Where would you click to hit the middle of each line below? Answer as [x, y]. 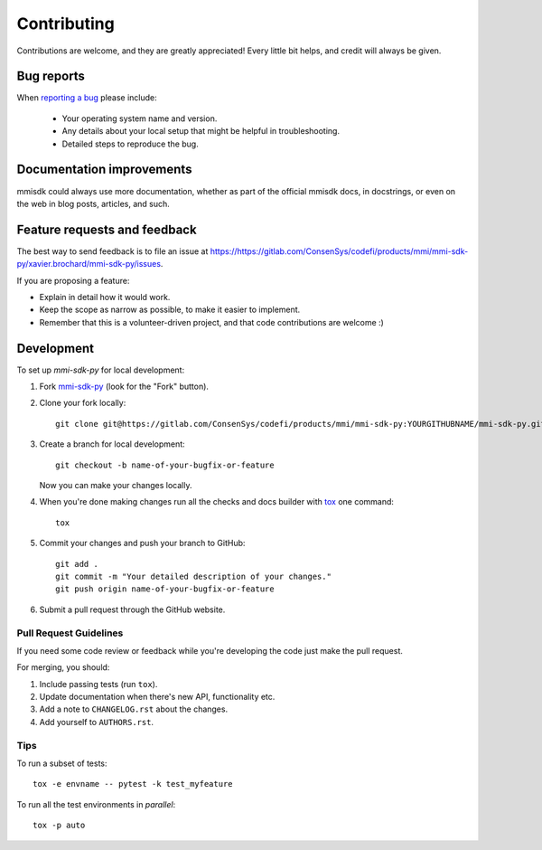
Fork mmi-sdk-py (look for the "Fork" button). [124, 387]
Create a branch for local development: [112, 444]
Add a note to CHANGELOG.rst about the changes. [134, 709]
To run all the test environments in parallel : [96, 804]
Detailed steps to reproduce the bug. [130, 144]
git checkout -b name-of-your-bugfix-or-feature [165, 465]
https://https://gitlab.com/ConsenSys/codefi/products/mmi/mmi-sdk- [339, 251]
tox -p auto [59, 826]
